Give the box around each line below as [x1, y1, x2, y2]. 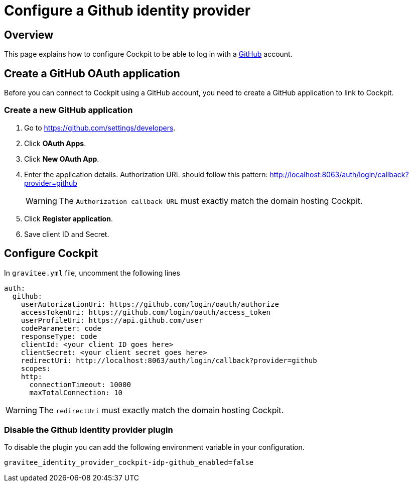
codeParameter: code [21, 324, 101, 332]
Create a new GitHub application [4, 105, 133, 115]
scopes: [21, 364, 51, 373]
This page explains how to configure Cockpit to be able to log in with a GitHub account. [4, 50, 293, 59]
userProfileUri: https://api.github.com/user [21, 316, 203, 324]
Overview [4, 28, 54, 41]
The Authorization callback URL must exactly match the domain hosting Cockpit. [59, 195, 363, 206]
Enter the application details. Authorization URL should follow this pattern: [24, 170, 268, 179]
